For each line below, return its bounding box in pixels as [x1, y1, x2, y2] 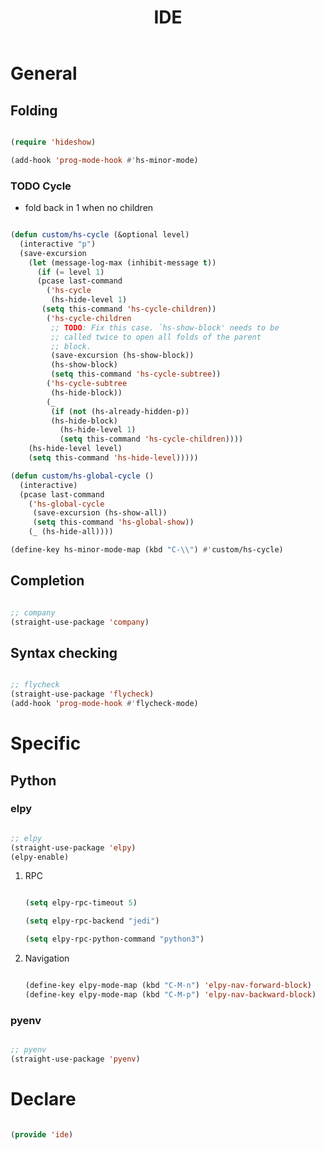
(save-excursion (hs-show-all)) [32, 508, 168, 518]
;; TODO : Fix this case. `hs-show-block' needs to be [50, 322, 280, 333]
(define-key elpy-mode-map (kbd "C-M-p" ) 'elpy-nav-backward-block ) [24, 989, 317, 1000]
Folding [10, 102, 58, 119]
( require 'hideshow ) [10, 137, 97, 147]
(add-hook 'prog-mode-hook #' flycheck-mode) [10, 699, 199, 709]
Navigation [24, 952, 70, 965]
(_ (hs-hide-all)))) [28, 527, 114, 537]
